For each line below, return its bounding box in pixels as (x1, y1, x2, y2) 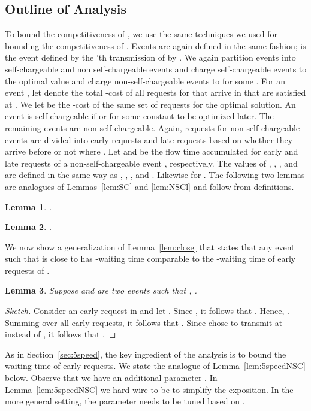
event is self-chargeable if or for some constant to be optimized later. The (5, 110, 274, 122)
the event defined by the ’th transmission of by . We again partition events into (5, 51, 296, 64)
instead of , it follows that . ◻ (5, 328, 116, 340)
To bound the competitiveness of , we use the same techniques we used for (5, 28, 278, 40)
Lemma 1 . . (5, 200, 52, 213)
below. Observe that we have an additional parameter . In (5, 371, 218, 384)
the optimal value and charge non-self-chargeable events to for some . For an (5, 74, 285, 87)
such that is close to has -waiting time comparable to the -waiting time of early (5, 252, 296, 265)
